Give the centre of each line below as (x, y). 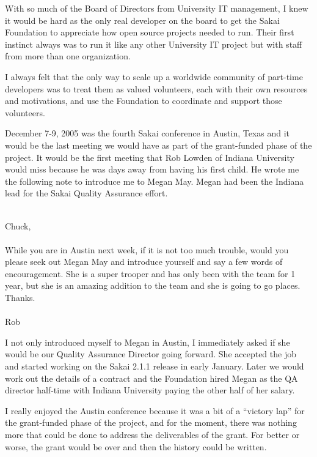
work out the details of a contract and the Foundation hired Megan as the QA (151, 378)
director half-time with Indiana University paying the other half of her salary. (150, 390)
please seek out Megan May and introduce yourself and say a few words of (144, 262)
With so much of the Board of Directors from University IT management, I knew (157, 8)
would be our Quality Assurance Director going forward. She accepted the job (151, 354)
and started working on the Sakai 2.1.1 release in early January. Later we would (155, 366)
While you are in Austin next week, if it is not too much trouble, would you (147, 249)
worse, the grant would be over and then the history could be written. (136, 446)
